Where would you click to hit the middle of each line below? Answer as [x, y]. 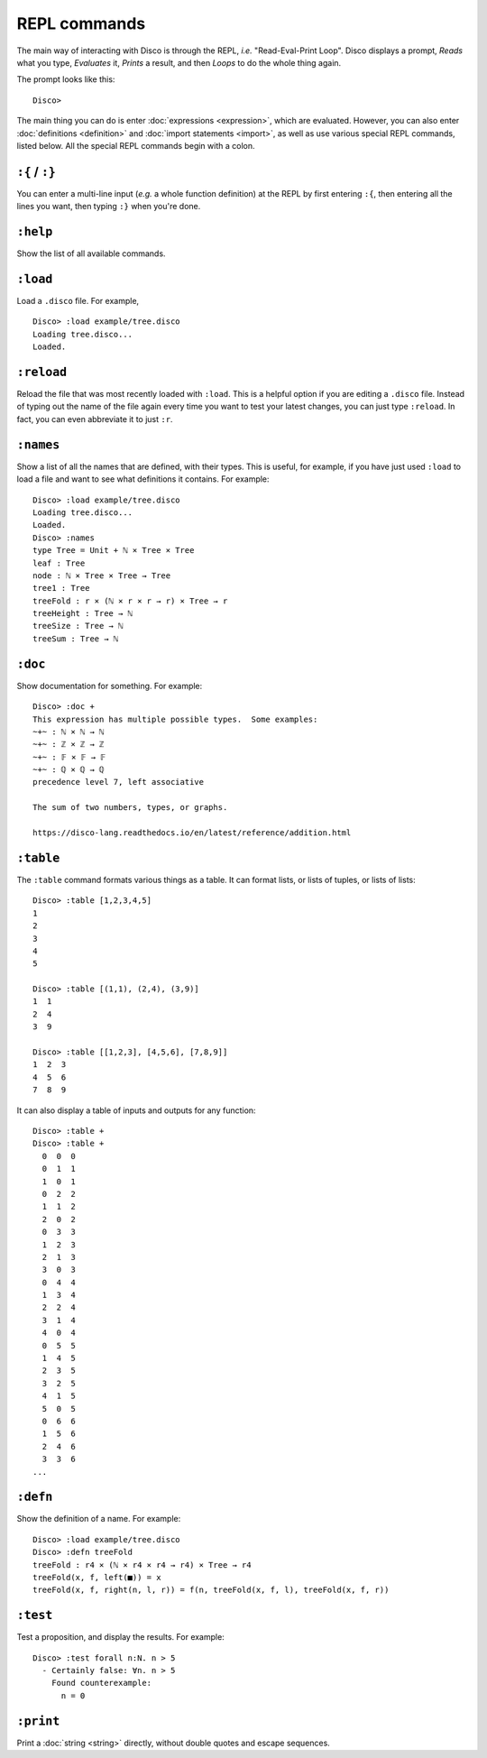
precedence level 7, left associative [119, 782]
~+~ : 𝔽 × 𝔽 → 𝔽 [69, 757]
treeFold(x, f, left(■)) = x [97, 1577]
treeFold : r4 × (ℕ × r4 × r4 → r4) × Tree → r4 [142, 1565]
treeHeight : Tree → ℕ [83, 614]
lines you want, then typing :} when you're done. [109, 207]
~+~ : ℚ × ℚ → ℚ [69, 770]
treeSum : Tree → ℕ [76, 639]
